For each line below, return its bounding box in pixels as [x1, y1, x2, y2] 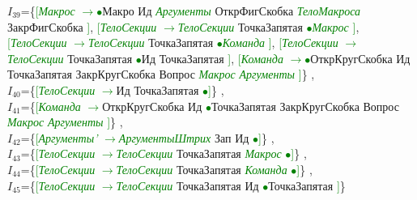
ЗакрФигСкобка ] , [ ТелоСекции [7, 18, 157, 35]
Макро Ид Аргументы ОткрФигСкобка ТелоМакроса [102, 2, 361, 19]
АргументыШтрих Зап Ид [118, 129, 249, 146]
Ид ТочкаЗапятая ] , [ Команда [141, 49, 283, 66]
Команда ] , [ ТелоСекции [222, 34, 338, 51]
